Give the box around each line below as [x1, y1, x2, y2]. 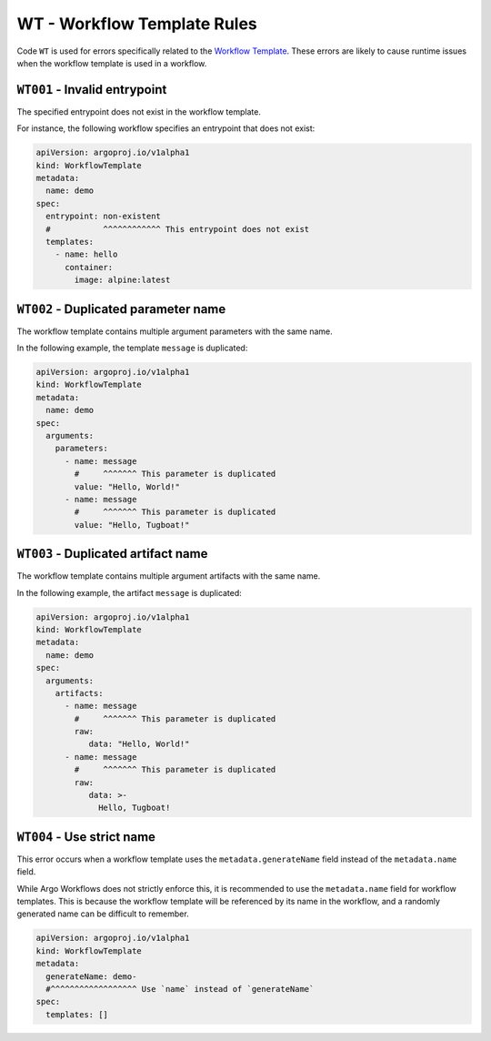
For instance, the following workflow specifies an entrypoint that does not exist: [16, 123, 316, 134]
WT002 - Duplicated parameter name [16, 301, 226, 317]
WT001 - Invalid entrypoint [16, 82, 167, 97]
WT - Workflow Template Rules [16, 14, 258, 34]
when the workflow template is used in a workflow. [16, 57, 207, 68]
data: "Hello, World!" [88, 739, 190, 750]
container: [65, 262, 114, 272]
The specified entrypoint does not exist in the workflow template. [16, 106, 261, 117]
